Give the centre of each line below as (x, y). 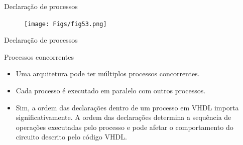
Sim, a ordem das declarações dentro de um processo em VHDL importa (127, 107)
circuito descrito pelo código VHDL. (71, 137)
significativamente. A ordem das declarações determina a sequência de (124, 117)
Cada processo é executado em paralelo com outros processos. (111, 91)
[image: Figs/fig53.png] (66, 24)
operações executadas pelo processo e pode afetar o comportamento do (125, 127)
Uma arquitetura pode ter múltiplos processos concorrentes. (108, 74)
